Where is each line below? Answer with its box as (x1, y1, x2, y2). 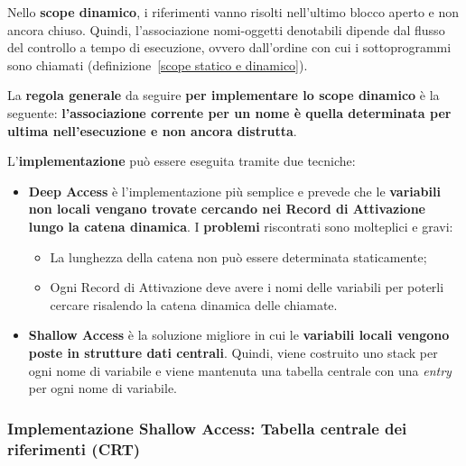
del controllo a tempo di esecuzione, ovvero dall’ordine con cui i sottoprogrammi (7, 38, 452, 57)
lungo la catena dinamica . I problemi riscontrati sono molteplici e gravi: (28, 216, 453, 235)
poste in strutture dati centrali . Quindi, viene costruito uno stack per (28, 343, 438, 361)
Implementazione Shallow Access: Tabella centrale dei (7, 416, 407, 439)
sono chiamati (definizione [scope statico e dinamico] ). (7, 55, 308, 74)
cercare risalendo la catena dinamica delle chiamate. (50, 295, 338, 314)
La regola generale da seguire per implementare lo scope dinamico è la (7, 86, 440, 105)
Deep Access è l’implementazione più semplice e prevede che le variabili (28, 181, 441, 200)
